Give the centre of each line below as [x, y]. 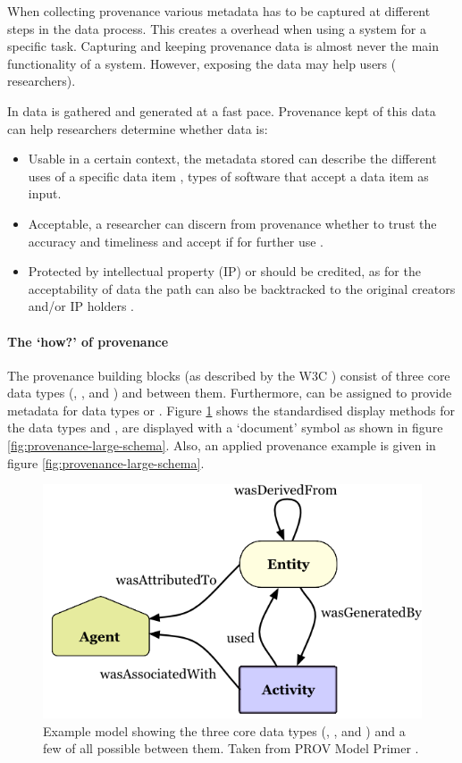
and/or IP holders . [81, 306]
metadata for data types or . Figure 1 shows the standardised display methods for [231, 410]
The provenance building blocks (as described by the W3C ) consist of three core [229, 375]
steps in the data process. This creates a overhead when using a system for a [217, 28]
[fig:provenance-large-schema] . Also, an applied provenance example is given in [222, 445]
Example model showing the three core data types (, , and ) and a [224, 730]
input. [45, 193]
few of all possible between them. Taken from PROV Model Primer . [231, 748]
